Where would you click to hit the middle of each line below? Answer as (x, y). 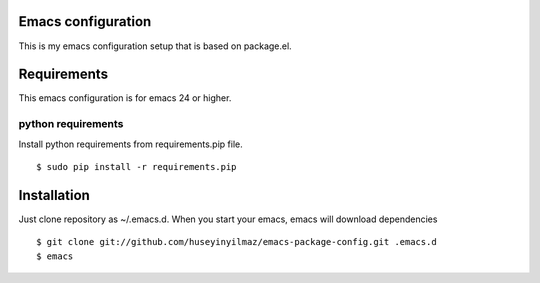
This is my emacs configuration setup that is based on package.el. (155, 46)
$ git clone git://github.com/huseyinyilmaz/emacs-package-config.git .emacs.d (236, 242)
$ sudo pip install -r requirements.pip (136, 166)
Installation (54, 195)
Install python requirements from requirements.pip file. (131, 144)
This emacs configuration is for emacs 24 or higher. (125, 98)
